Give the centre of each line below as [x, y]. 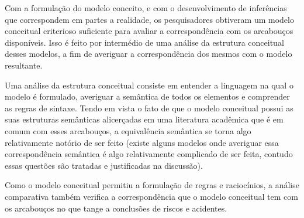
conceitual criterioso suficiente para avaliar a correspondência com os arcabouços [149, 31]
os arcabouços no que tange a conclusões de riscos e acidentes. [116, 208]
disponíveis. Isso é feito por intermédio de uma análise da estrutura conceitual [144, 42]
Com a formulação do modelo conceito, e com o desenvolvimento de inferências [146, 8]
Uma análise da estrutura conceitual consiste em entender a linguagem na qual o [149, 85]
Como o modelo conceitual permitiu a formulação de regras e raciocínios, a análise [152, 185]
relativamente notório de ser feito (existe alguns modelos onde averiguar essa [142, 142]
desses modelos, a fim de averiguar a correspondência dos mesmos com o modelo [148, 54]
